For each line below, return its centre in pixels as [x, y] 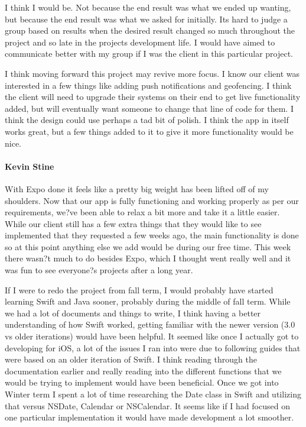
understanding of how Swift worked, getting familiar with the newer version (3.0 [150, 324]
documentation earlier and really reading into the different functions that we [143, 371]
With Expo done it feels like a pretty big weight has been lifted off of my [137, 188]
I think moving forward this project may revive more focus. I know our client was [152, 73]
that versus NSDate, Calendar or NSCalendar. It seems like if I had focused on [147, 405]
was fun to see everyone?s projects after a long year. [99, 270]
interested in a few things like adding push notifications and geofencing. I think [148, 85]
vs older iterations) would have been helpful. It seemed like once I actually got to [152, 336]
